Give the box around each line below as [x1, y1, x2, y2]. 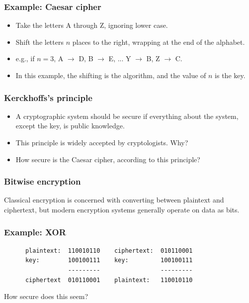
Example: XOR [4, 225, 66, 238]
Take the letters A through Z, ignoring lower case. [15, 20, 168, 30]
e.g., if [15, 53, 35, 64]
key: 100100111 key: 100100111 [25, 257, 193, 264]
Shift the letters [15, 36, 64, 47]
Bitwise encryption [4, 175, 81, 188]
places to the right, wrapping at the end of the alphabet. [72, 36, 245, 47]
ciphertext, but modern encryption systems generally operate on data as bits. [4, 204, 240, 214]
